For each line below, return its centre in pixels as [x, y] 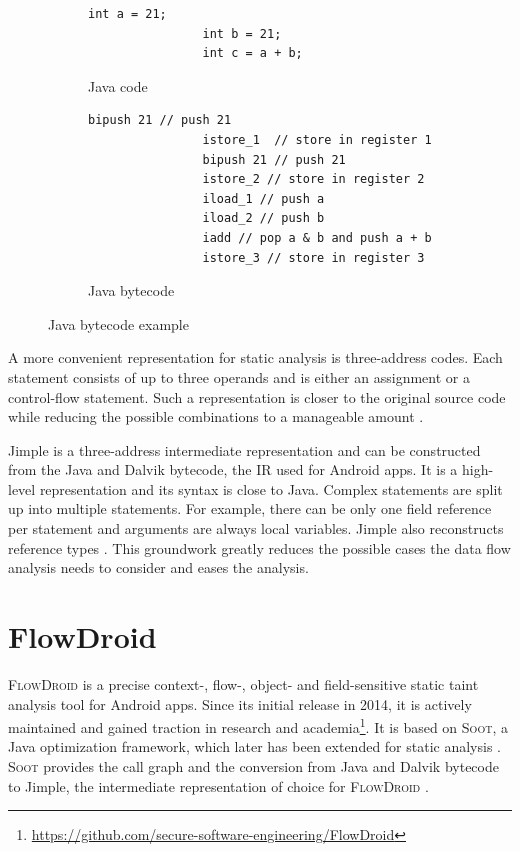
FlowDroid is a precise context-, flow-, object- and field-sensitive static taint [243, 683]
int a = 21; [127, 14]
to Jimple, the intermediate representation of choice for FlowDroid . [218, 785]
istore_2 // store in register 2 [313, 179]
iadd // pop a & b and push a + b [317, 237]
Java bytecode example [118, 323]
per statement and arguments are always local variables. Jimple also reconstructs [256, 528]
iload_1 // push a [263, 198]
